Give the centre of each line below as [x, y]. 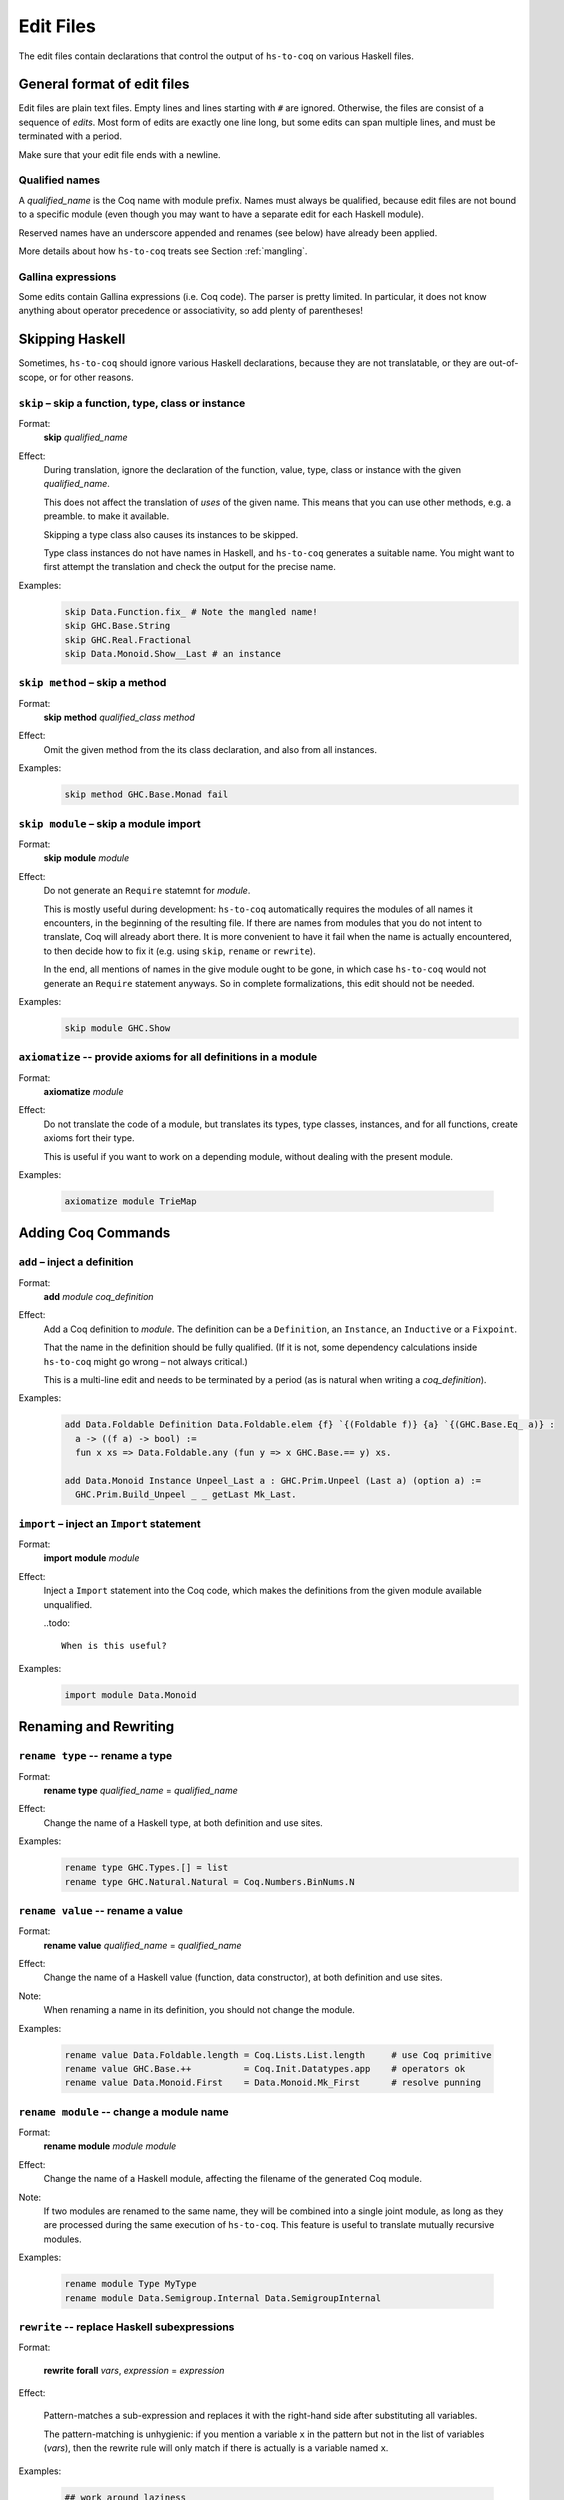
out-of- [503, 363]
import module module [91, 1558]
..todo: [56, 1623]
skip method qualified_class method [119, 717]
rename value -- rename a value [101, 1910]
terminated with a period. [70, 136]
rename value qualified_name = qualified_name [142, 1945]
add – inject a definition [76, 1262]
